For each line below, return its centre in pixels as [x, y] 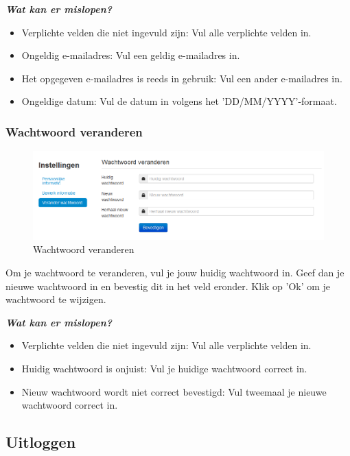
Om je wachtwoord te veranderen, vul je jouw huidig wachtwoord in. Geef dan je [175, 273]
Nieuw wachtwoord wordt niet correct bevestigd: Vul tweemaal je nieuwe [174, 391]
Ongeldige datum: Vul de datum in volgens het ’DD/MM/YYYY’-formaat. [179, 101]
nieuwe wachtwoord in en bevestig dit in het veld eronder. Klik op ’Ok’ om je [168, 286]
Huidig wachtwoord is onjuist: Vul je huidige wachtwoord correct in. [164, 369]
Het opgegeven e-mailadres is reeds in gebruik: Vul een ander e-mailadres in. [182, 78]
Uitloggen [41, 442]
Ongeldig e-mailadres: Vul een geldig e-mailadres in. [131, 55]
